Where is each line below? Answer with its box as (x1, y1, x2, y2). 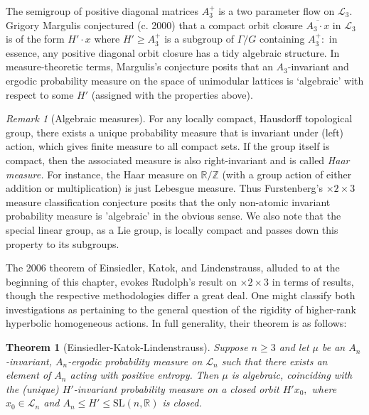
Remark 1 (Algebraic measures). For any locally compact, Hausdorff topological (6, 111, 353, 126)
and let (279, 340, 309, 355)
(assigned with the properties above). (91, 87, 253, 102)
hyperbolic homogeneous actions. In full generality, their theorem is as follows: (6, 316, 347, 330)
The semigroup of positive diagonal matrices (6, 4, 198, 18)
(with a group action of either (222, 166, 352, 181)
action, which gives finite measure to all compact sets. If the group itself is (6, 139, 330, 153)
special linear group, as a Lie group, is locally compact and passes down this (6, 222, 338, 237)
